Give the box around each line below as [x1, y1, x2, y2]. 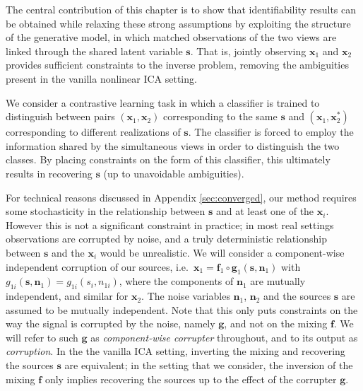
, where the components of [119, 274, 234, 288]
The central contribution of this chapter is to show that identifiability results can [6, 2, 357, 16]
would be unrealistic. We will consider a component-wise [100, 245, 345, 259]
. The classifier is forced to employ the [188, 124, 354, 139]
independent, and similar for [6, 288, 129, 303]
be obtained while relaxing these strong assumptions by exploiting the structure [6, 16, 351, 30]
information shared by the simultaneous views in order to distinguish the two [6, 138, 340, 153]
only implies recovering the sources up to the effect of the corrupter [44, 371, 337, 386]
